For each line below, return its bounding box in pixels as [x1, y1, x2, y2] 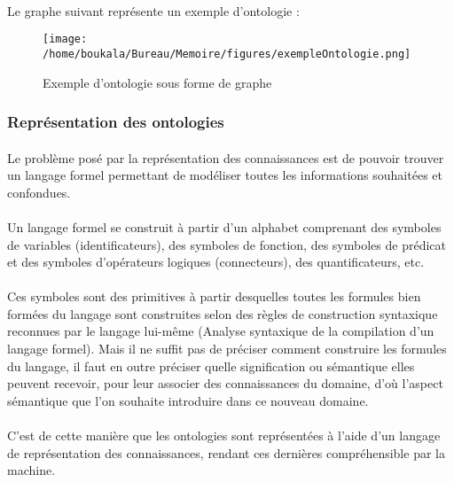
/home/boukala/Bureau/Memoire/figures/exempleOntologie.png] [43, 47, 411, 60]
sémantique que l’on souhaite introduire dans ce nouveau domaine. [7, 391, 369, 409]
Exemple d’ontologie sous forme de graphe [43, 73, 272, 91]
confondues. [7, 183, 71, 201]
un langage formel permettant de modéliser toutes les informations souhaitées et [7, 166, 442, 184]
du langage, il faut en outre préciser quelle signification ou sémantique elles [7, 356, 415, 375]
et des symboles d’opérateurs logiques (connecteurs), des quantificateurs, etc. [7, 253, 425, 271]
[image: [43, 33, 88, 46]
